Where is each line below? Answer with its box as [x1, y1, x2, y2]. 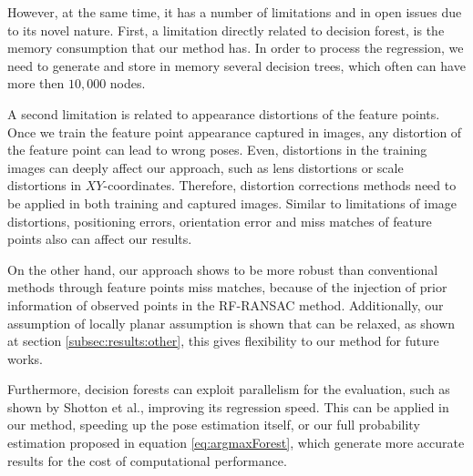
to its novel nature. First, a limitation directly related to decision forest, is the [7, 20, 445, 39]
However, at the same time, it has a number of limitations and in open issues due [7, 3, 462, 21]
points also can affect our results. [7, 229, 192, 248]
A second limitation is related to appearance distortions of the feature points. [7, 104, 440, 123]
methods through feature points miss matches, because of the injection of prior [7, 278, 447, 297]
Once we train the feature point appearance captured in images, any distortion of [7, 122, 462, 141]
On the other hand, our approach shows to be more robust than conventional [7, 259, 438, 279]
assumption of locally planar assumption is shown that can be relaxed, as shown [7, 313, 456, 332]
